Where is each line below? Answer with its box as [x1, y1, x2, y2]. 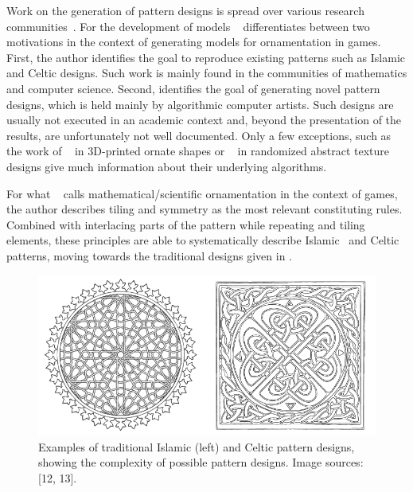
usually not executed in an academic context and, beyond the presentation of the [6, 111, 402, 128]
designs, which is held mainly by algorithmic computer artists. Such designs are [6, 96, 394, 112]
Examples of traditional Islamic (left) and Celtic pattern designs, [38, 438, 355, 455]
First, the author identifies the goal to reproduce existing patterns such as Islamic [6, 49, 406, 65]
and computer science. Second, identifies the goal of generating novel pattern [6, 80, 380, 96]
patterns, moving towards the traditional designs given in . [6, 247, 293, 264]
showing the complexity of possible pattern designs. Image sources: [38, 454, 364, 471]
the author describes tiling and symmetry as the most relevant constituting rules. [6, 201, 403, 217]
